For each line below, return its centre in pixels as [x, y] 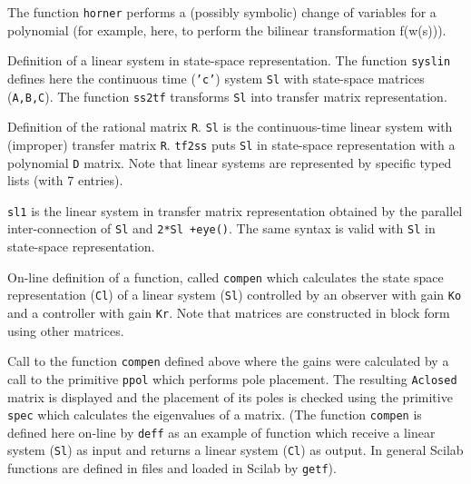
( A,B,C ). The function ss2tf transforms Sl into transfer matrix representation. [227, 96]
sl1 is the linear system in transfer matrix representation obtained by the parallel [235, 210]
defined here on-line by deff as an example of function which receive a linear [221, 432]
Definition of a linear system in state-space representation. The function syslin [229, 60]
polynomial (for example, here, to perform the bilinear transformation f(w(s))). [227, 30]
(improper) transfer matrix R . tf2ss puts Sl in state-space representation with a [231, 144]
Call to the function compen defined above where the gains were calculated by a [228, 361]
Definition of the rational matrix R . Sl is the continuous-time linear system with [230, 127]
